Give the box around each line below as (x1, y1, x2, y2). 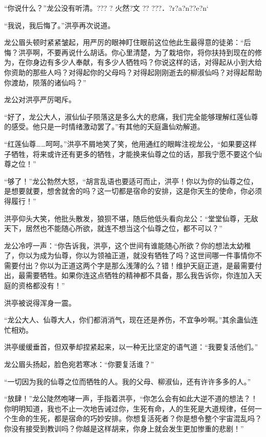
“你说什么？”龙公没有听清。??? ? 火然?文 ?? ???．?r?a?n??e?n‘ (4, 3, 209, 13)
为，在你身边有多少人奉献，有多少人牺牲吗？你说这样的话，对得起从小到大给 (4, 57, 262, 67)
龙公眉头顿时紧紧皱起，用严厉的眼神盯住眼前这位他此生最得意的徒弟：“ (4, 37, 244, 48)
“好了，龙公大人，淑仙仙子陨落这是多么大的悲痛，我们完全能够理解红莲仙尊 (4, 111, 258, 122)
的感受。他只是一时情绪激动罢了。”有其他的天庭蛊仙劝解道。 (4, 121, 205, 132)
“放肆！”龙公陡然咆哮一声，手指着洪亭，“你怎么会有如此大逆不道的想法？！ (4, 393, 258, 404)
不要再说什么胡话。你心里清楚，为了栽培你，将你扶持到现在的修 (47, 47, 262, 57)
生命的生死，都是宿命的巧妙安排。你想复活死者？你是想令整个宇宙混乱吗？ (11, 413, 262, 424)
